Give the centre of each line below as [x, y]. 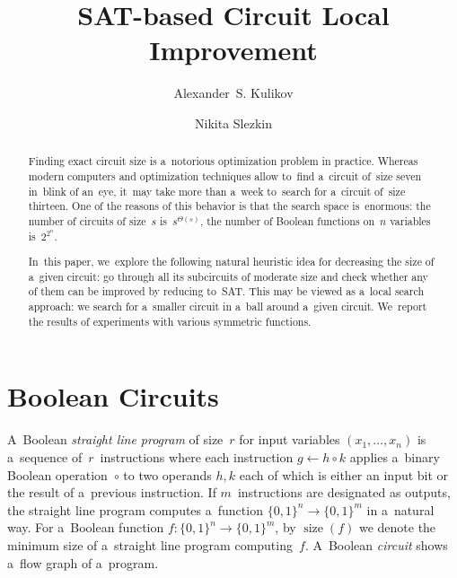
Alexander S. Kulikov [233, 93]
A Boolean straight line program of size [115, 439]
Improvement [233, 50]
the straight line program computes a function [135, 509]
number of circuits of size [87, 220]
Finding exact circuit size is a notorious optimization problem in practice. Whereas [223, 161]
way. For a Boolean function [86, 527]
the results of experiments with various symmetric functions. [170, 321]
